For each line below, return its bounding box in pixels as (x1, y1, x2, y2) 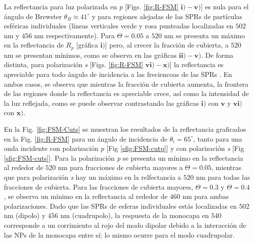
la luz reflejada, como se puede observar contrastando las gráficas (4, 97, 199, 108)
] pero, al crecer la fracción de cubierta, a (105, 40, 229, 50)
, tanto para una (193, 133, 242, 144)
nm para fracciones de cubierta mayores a (58, 162, 183, 172)
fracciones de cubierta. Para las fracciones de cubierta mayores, (4, 181, 193, 192)
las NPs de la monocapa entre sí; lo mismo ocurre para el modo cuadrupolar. (4, 229, 235, 240)
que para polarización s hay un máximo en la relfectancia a (4, 171, 182, 182)
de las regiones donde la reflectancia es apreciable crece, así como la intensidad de (4, 88, 249, 98)
